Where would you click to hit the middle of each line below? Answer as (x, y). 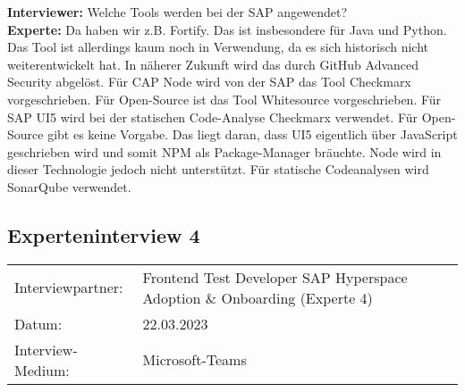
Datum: (38, 323)
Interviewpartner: (69, 288)
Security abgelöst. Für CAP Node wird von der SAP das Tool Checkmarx (209, 82)
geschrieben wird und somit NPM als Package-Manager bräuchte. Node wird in (224, 151)
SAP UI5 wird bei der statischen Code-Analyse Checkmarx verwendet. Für (213, 117)
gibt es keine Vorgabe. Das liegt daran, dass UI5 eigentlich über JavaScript (253, 134)
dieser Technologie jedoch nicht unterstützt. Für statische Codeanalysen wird (218, 169)
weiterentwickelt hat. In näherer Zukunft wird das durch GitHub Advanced (213, 64)
